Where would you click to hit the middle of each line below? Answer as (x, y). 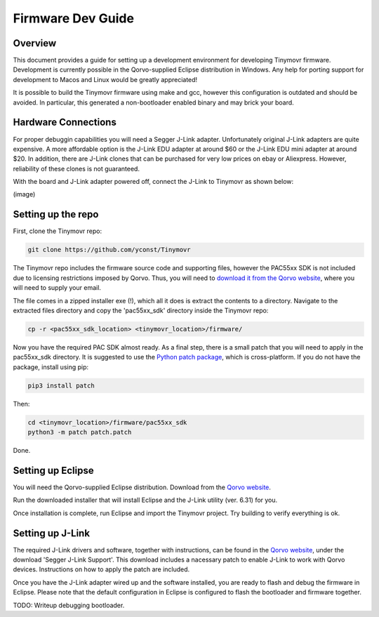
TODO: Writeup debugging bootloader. (69, 605)
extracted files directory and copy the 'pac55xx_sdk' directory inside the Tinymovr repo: (141, 310)
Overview (35, 43)
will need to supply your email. (57, 288)
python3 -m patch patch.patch (80, 432)
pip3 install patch (61, 385)
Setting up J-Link (52, 533)
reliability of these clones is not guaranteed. (77, 168)
